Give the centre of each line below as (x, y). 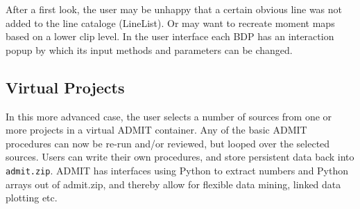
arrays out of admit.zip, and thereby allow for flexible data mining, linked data (173, 184)
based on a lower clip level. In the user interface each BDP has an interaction (170, 36)
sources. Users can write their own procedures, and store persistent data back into (180, 157)
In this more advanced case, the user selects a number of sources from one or (169, 116)
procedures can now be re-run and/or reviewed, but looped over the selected (168, 143)
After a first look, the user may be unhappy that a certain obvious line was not (174, 9)
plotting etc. (32, 198)
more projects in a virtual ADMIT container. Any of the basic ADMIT (156, 130)
